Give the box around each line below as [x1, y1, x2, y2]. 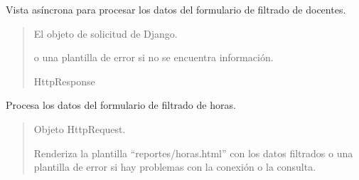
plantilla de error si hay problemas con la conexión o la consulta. [33, 159, 316, 174]
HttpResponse [33, 73, 95, 88]
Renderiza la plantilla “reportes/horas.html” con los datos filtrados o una [33, 145, 353, 160]
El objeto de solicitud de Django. [33, 26, 178, 41]
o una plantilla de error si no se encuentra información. [33, 50, 274, 65]
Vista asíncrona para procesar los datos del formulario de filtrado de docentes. [6, 2, 346, 16]
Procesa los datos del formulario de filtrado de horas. [6, 97, 236, 112]
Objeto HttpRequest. [33, 121, 126, 136]
